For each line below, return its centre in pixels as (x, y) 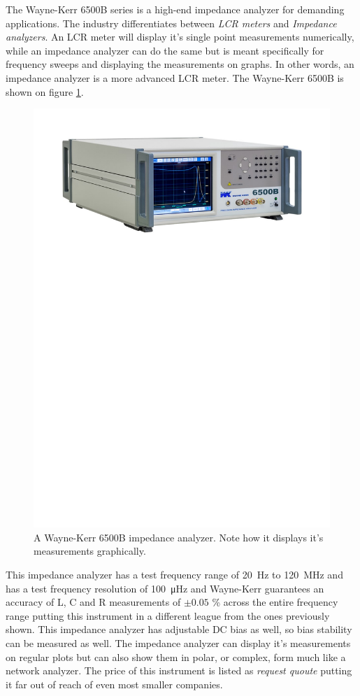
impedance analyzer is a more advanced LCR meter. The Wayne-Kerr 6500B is (175, 77)
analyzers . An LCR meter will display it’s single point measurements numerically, (180, 37)
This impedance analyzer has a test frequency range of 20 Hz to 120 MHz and (174, 575)
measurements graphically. (90, 551)
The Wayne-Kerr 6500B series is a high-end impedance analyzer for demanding (175, 9)
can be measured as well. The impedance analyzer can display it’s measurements (178, 643)
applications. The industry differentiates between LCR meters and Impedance (171, 23)
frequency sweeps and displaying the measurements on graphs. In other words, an (180, 64)
